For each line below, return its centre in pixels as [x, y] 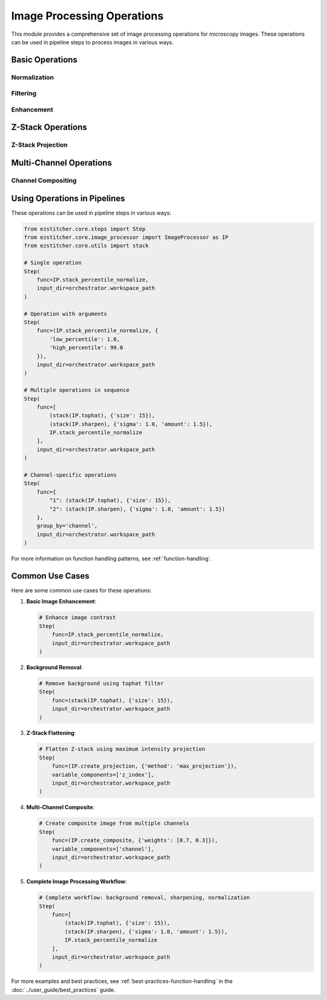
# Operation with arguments [65, 314]
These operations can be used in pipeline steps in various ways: [91, 213]
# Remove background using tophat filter [101, 683]
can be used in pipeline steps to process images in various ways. [92, 42]
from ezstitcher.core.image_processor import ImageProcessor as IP [126, 237]
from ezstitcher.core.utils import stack [86, 246]
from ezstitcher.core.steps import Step [84, 229]
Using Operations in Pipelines [68, 198]
